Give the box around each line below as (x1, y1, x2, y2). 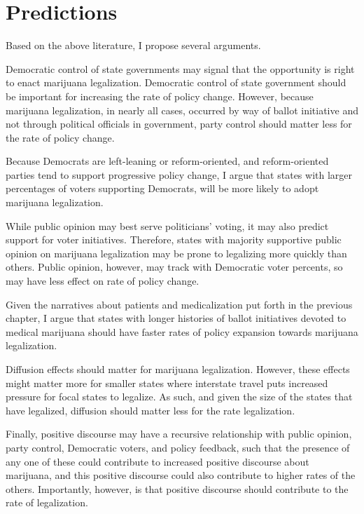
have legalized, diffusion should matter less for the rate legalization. (6, 403, 295, 417)
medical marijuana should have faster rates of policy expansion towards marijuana (6, 324, 358, 339)
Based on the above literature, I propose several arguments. (6, 38, 261, 53)
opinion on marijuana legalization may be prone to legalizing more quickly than (6, 245, 347, 260)
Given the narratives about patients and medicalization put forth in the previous (6, 297, 353, 311)
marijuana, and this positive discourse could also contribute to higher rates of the (6, 468, 356, 482)
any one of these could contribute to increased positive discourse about (6, 454, 309, 468)
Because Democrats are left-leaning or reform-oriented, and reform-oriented (6, 154, 329, 168)
